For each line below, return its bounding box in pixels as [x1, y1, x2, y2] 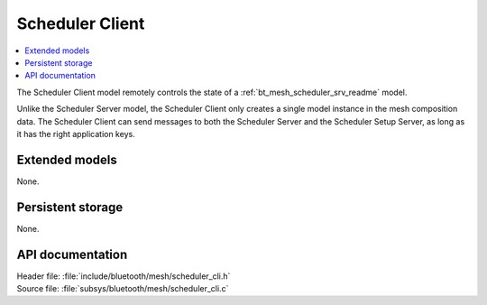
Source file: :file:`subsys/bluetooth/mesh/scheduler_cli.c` [16, 283, 229, 293]
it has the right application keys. [16, 128, 135, 139]
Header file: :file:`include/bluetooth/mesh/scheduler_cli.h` [16, 271, 231, 282]
